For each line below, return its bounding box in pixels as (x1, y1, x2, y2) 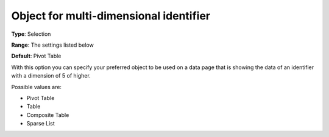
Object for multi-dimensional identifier (11, 9, 211, 22)
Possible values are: (11, 83, 62, 90)
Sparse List (26, 120, 55, 127)
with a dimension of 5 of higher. (11, 72, 91, 79)
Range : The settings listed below (11, 41, 94, 48)
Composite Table (26, 111, 69, 118)
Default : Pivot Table (11, 52, 62, 60)
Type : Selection (11, 30, 51, 38)
